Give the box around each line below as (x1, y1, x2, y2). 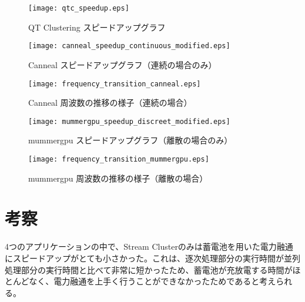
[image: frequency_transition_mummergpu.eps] (28, 155, 209, 163)
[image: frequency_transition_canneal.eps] (28, 79, 201, 88)
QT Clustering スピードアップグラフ (28, 21, 166, 33)
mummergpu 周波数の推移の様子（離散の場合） (28, 172, 208, 184)
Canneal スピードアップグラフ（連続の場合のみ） (28, 58, 217, 71)
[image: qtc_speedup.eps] (28, 4, 129, 12)
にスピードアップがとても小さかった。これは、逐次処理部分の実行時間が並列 (5, 251, 300, 264)
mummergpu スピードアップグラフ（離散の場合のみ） (28, 134, 233, 146)
